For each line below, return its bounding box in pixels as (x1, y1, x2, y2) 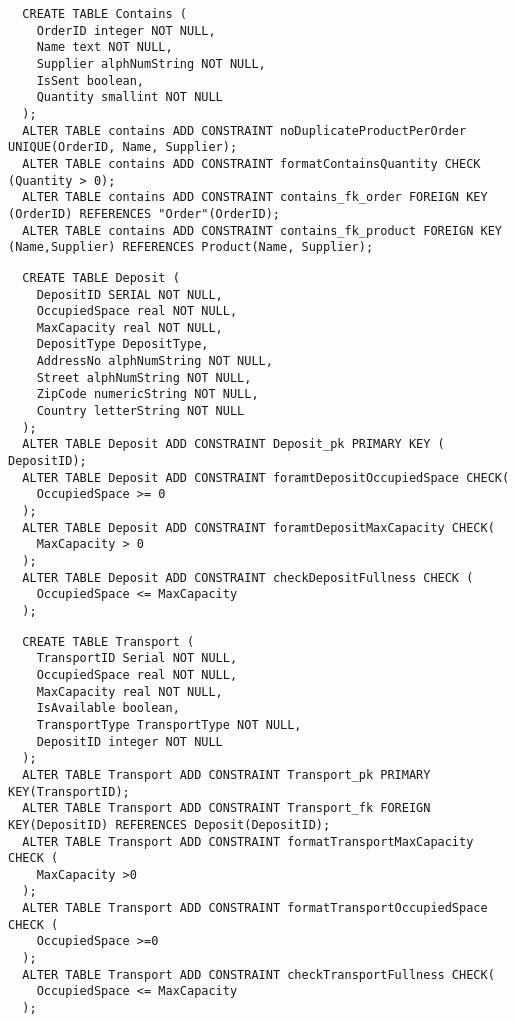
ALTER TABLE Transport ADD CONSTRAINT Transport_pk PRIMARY (22, 767, 431, 782)
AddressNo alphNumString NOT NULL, (36, 354, 273, 369)
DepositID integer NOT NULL (36, 734, 223, 749)
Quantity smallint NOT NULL (36, 90, 223, 105)
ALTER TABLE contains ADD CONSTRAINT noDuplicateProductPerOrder (22, 123, 467, 138)
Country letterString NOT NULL (36, 404, 245, 419)
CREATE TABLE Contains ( (22, 7, 187, 21)
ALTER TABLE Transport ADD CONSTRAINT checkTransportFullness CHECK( (22, 967, 495, 982)
